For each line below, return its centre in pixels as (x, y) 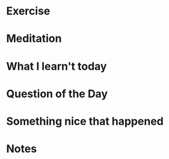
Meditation (34, 39)
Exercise (28, 11)
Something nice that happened (85, 121)
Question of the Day (57, 94)
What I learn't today (57, 66)
